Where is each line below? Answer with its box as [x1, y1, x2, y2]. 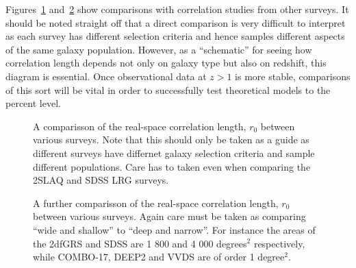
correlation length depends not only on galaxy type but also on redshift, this [5, 56, 327, 70]
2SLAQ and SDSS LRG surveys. [33, 173, 169, 187]
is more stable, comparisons [235, 69, 351, 83]
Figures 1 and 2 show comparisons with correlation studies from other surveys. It [5, 2, 349, 16]
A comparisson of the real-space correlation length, [33, 119, 246, 133]
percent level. [5, 96, 61, 110]
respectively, [253, 236, 305, 250]
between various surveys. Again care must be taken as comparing [33, 209, 306, 223]
